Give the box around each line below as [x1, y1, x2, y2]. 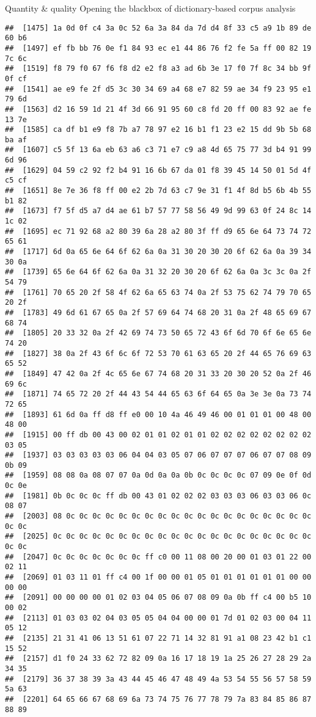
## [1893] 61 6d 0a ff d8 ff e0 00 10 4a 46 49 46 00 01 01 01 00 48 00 [5, 410, 312, 419]
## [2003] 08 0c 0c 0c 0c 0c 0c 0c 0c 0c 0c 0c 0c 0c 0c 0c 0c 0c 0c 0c [5, 512, 312, 521]
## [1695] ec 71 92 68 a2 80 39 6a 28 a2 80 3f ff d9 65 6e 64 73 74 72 [5, 227, 312, 236]
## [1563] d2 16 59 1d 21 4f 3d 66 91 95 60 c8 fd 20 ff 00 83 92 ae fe [5, 104, 312, 114]
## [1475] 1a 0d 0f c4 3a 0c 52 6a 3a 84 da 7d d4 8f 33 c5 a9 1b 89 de [5, 23, 312, 32]
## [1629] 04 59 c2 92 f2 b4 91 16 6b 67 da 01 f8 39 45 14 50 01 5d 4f [5, 166, 312, 175]
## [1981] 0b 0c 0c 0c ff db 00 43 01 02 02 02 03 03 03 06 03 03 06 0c [5, 491, 312, 500]
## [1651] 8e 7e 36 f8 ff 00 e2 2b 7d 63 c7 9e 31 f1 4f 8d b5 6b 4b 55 [5, 186, 312, 195]
